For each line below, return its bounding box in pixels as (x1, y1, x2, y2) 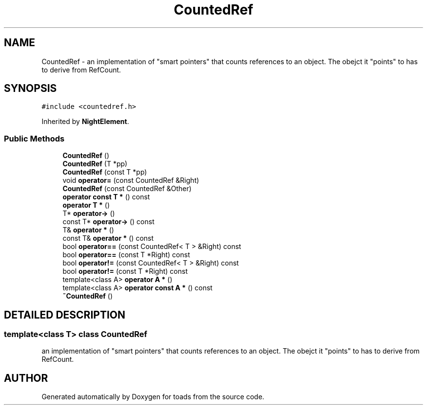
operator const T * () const (62, 193, 150, 201)
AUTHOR (4, 372, 48, 384)
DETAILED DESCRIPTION (4, 308, 126, 321)
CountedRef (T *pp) (62, 160, 128, 168)
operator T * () (62, 201, 110, 210)
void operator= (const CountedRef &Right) (62, 176, 199, 185)
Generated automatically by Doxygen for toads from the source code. (41, 392, 265, 401)
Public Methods (4, 133, 65, 143)
